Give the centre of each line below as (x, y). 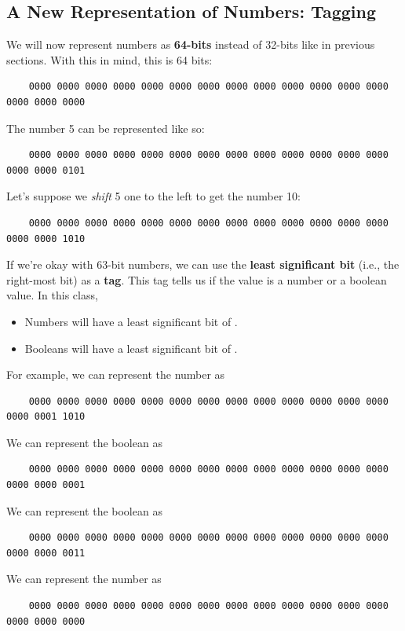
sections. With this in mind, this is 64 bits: (109, 59)
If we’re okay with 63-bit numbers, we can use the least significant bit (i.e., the (203, 264)
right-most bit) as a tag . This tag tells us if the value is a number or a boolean (197, 279)
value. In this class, (52, 295)
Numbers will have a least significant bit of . (131, 321)
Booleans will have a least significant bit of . (131, 348)
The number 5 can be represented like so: (106, 128)
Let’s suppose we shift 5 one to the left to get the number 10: (153, 196)
